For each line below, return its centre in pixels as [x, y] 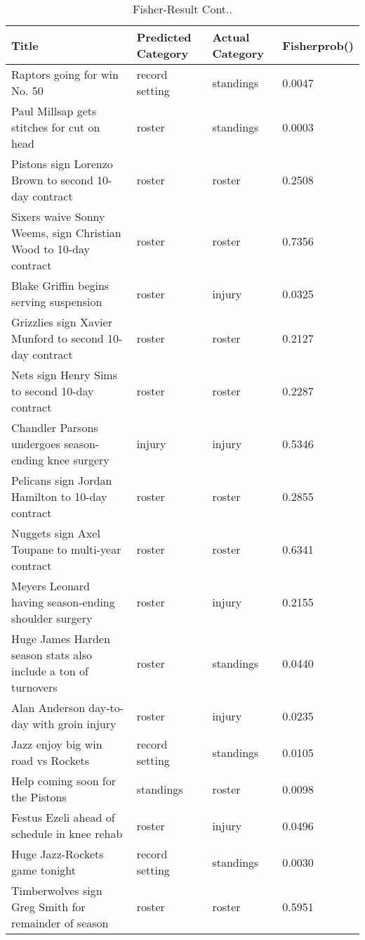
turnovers [34, 687]
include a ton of [50, 671]
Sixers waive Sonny [58, 216]
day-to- [106, 707]
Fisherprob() [318, 45]
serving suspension [57, 301]
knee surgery [78, 460]
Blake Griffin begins [60, 285]
